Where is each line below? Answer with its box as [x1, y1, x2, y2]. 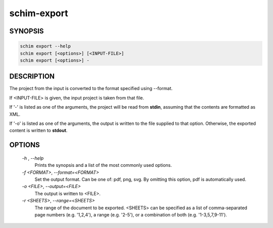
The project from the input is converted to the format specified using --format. [9, 85, 173, 92]
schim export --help [20, 43, 71, 49]
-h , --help [22, 155, 44, 161]
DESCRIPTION [9, 72, 55, 81]
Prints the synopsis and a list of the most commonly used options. [34, 162, 172, 168]
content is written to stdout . [9, 127, 68, 133]
